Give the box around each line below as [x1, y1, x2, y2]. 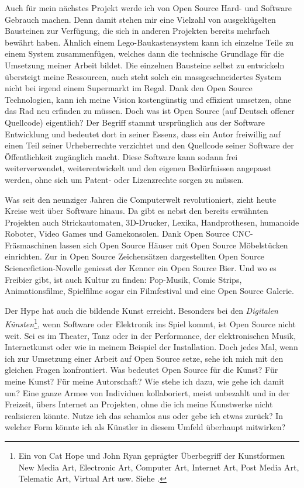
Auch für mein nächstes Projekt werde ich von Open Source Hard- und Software [5, 2, 292, 13]
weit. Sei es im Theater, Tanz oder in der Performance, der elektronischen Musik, [5, 329, 296, 341]
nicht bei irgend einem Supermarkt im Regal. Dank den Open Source [5, 82, 253, 94]
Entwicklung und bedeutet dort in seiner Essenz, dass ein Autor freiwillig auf [5, 127, 281, 140]
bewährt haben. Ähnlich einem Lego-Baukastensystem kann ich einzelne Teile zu [5, 36, 294, 48]
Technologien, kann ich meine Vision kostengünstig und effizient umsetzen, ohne [5, 93, 292, 105]
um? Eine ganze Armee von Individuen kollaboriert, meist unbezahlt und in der [5, 386, 290, 399]
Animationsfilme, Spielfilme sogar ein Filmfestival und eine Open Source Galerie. [5, 285, 294, 297]
